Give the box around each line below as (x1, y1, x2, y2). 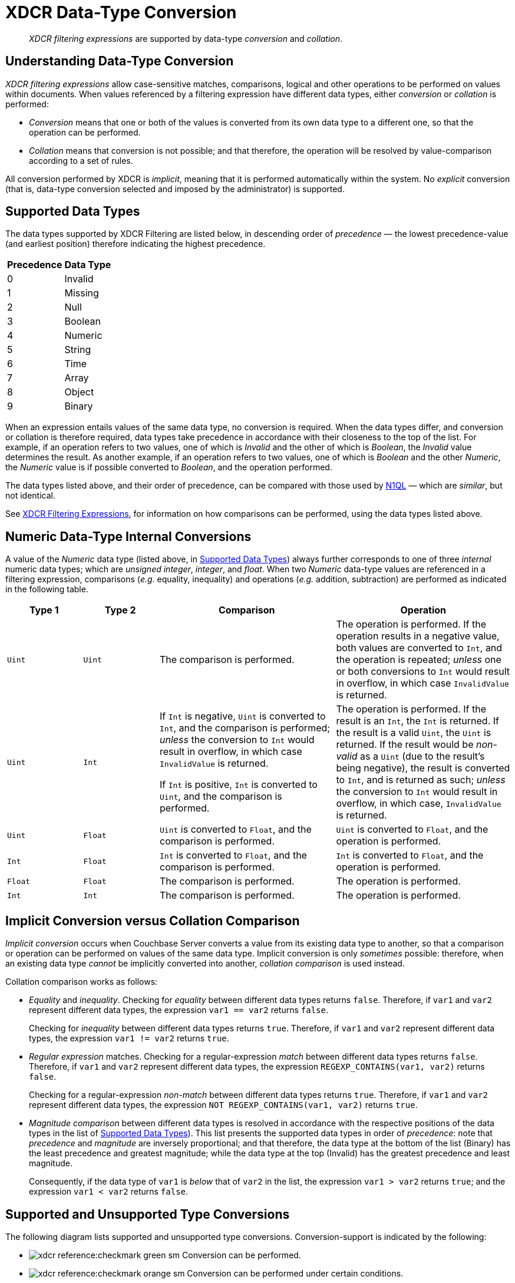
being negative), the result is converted (336, 762, 510, 774)
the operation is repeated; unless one (336, 654, 501, 666)
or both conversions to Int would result (336, 665, 510, 678)
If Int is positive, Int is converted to (160, 779, 318, 791)
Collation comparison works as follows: (5, 977, 158, 987)
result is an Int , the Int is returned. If (336, 715, 499, 727)
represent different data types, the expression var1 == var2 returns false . (29, 1005, 328, 1015)
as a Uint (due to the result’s (360, 750, 485, 763)
